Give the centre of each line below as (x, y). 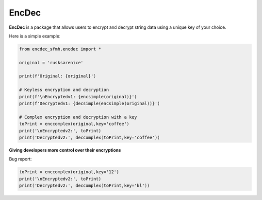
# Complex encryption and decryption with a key (78, 117)
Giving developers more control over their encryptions (65, 150)
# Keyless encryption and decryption (64, 90)
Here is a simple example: (35, 36)
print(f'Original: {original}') (58, 76)
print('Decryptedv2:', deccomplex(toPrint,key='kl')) (84, 186)
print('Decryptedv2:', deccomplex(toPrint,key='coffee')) (90, 137)
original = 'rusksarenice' (51, 63)
